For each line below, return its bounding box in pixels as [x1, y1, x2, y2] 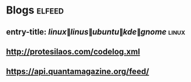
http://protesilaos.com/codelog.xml [6, 46, 141, 56]
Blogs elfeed [6, 4, 64, 17]
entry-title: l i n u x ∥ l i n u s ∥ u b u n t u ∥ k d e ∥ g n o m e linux [6, 27, 186, 37]
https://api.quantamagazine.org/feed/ [6, 67, 149, 77]
